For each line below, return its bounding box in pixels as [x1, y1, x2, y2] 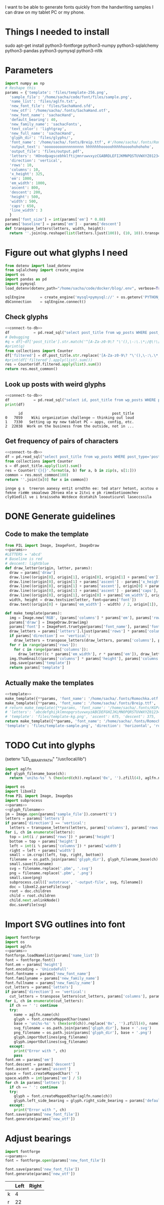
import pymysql [5, 282, 36, 286]
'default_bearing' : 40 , [9, 117, 58, 122]
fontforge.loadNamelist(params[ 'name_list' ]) [5, 953, 99, 958]
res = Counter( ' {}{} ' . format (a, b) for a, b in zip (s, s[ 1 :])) [5, 468, 137, 473]
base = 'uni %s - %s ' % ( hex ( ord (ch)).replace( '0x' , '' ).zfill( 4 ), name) [14, 1021, 161, 1026]
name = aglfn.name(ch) [14, 1012, 60, 1017]
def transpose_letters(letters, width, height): [5, 226, 106, 231]
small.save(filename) [9, 861, 54, 867]
